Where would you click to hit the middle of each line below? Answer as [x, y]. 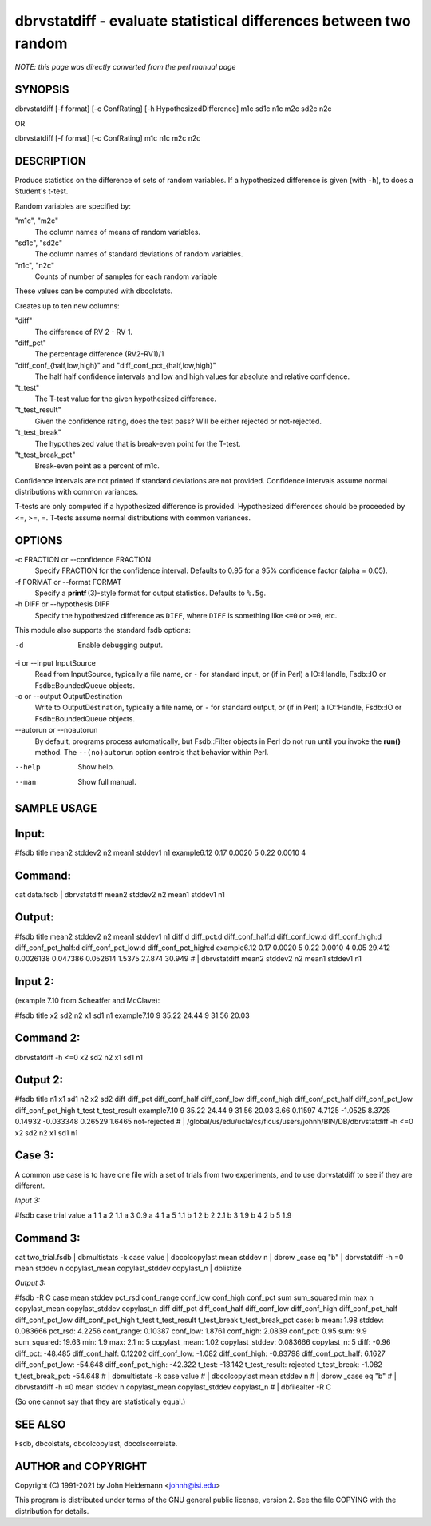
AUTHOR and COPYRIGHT [81, 1466]
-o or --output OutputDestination [69, 697]
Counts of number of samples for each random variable [126, 276]
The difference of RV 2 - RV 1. [84, 332]
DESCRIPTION [51, 161]
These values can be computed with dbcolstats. [94, 291]
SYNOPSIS [42, 90]
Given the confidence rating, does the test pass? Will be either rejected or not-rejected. [178, 421]
